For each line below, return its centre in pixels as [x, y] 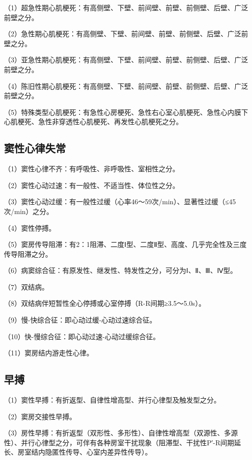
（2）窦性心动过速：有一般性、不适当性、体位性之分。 [92, 185]
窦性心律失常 [35, 148]
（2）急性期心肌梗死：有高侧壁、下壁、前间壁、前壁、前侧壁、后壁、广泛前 [126, 34]
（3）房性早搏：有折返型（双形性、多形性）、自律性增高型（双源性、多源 [121, 433]
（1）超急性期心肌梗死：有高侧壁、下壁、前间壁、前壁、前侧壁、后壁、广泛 [126, 7]
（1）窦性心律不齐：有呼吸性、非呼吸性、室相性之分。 [92, 169]
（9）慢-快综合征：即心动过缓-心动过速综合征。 [80, 320]
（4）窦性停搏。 [30, 228]
